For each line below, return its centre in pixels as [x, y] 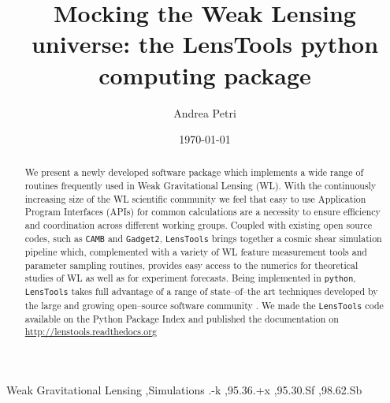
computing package [205, 75]
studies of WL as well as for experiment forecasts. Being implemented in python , [190, 278]
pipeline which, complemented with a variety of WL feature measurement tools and [196, 251]
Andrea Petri [205, 112]
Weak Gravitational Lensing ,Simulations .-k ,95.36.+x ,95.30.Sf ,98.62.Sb [184, 389]
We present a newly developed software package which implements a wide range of [194, 172]
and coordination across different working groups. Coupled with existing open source [198, 225]
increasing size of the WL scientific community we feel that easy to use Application [195, 198]
